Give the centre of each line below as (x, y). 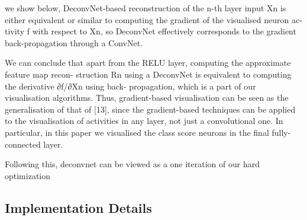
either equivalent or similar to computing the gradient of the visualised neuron (147, 19)
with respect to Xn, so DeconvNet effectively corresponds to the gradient (164, 31)
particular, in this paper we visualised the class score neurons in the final (137, 132)
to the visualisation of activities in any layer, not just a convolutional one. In (144, 121)
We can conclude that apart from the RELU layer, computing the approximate (148, 63)
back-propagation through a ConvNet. (74, 42)
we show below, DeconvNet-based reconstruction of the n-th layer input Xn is (146, 8)
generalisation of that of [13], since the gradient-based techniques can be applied (150, 109)
